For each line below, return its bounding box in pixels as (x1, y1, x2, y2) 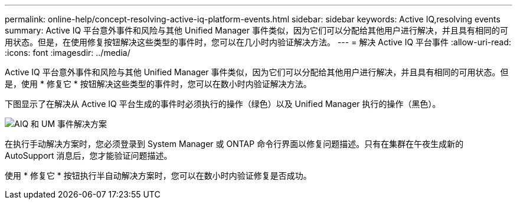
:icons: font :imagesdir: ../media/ (5, 48, 130, 58)
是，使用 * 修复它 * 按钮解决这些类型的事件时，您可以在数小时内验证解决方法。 (5, 79, 312, 89)
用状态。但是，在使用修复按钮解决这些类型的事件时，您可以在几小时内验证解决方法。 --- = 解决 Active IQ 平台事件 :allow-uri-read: (5, 37, 512, 47)
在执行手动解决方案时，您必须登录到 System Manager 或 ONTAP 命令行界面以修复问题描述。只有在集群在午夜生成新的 (5, 139, 464, 149)
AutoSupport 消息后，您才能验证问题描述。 (5, 151, 172, 160)
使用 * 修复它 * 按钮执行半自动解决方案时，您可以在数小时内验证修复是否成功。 (5, 170, 312, 180)
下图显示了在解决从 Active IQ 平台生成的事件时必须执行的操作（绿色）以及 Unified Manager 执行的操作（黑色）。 (5, 99, 441, 109)
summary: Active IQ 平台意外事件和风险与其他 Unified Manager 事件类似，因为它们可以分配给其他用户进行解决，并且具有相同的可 (5, 25, 508, 35)
